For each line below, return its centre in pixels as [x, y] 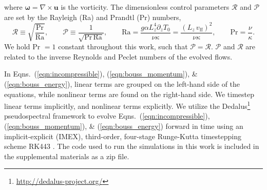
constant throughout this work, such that [123, 46]
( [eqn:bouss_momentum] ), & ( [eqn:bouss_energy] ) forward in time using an [124, 126]
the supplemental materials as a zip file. [67, 156]
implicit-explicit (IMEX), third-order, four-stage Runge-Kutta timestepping [123, 136]
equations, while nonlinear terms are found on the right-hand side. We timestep [129, 94]
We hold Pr [22, 46]
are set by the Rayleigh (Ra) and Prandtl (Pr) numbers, [93, 17]
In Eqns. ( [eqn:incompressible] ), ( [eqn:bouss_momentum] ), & [101, 74]
